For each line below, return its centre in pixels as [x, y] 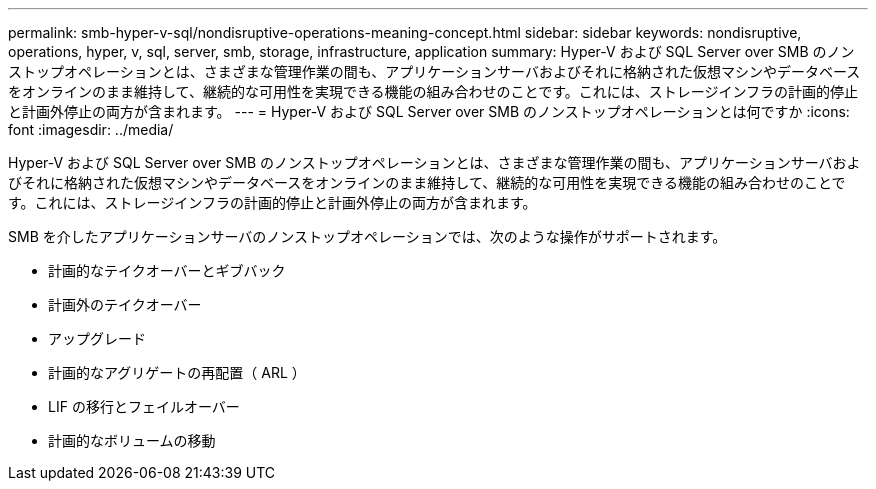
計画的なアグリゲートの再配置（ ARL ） [177, 372]
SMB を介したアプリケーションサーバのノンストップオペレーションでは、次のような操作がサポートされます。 [367, 236]
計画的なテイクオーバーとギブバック [167, 270]
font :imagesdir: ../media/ [91, 129]
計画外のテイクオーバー [125, 304]
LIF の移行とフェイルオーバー [144, 406]
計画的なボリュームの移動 [132, 440]
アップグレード [97, 338]
